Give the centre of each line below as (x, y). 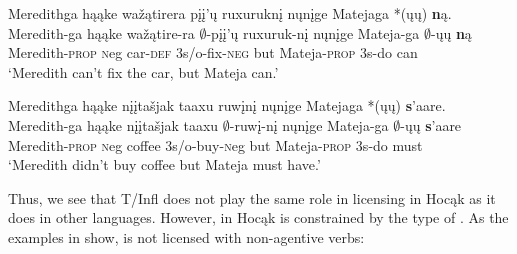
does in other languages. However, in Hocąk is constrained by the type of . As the (258, 217)
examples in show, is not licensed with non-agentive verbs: (186, 236)
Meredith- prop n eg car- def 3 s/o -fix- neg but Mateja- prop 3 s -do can (213, 52)
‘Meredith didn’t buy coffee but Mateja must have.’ (164, 164)
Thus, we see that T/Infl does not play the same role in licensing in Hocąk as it (252, 197)
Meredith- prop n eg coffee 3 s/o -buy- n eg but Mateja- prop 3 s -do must (215, 144)
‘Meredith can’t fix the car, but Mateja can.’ (143, 71)
